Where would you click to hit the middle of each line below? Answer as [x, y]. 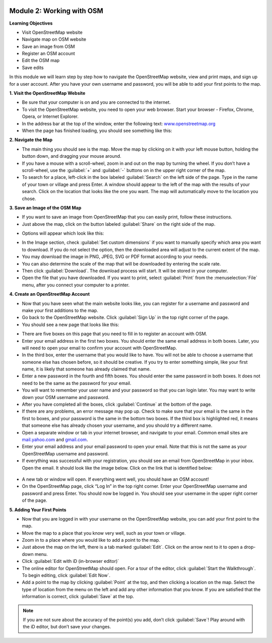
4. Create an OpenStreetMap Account [50, 294]
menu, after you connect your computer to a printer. [76, 285]
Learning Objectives [31, 23]
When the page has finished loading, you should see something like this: [97, 131]
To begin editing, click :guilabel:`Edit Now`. [66, 575]
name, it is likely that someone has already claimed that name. [86, 369]
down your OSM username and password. [66, 397]
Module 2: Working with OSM [56, 11]
